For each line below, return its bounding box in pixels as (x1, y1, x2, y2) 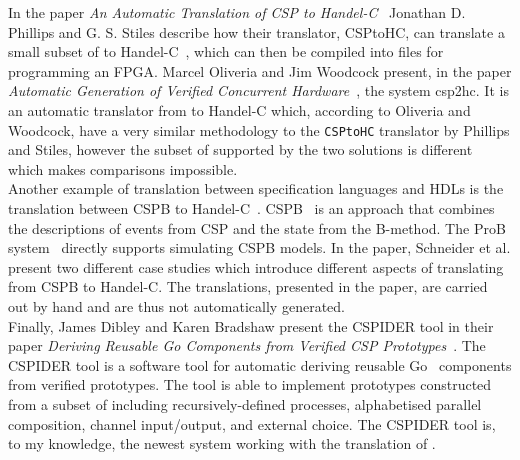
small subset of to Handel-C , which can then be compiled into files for (8, 41, 444, 62)
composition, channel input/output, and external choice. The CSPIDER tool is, (8, 413, 496, 434)
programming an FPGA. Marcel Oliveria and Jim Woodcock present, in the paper (8, 60, 512, 81)
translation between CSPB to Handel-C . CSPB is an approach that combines (8, 198, 495, 218)
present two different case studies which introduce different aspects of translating (8, 256, 504, 277)
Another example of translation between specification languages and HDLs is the (8, 178, 504, 199)
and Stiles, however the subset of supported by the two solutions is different (8, 139, 473, 160)
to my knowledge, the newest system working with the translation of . (8, 433, 436, 454)
